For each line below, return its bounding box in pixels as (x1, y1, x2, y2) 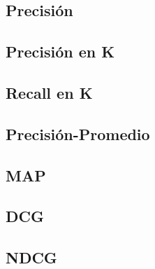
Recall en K (6, 81, 93, 103)
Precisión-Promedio (6, 123, 150, 144)
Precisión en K (6, 41, 115, 62)
